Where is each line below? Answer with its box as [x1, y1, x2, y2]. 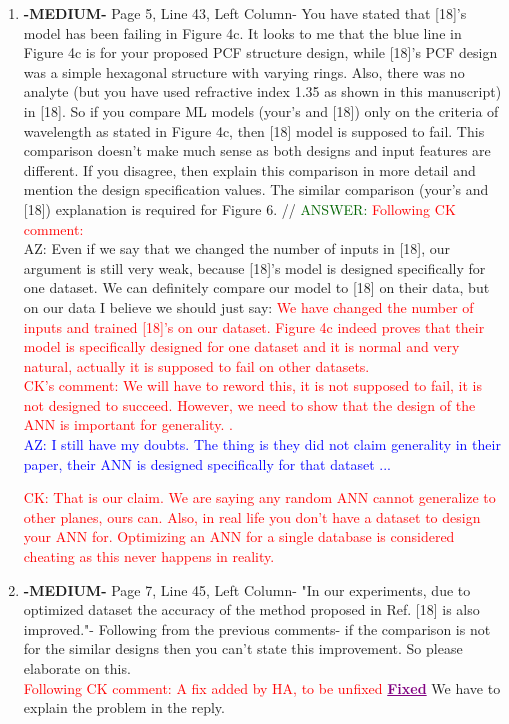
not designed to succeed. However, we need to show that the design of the [23, 394, 476, 415]
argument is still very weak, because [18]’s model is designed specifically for [23, 257, 486, 278]
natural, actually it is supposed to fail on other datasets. [23, 355, 370, 376]
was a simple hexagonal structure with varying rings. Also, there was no [23, 61, 465, 82]
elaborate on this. [23, 658, 131, 678]
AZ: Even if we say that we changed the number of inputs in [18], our [23, 238, 451, 259]
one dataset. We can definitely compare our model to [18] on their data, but [23, 277, 490, 298]
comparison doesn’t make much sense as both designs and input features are [23, 140, 491, 161]
